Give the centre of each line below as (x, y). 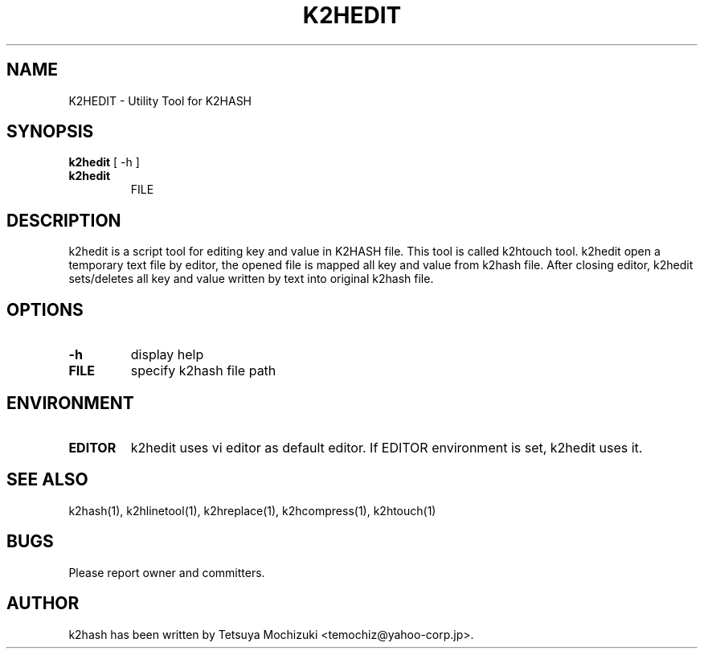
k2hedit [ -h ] (104, 162)
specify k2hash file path (203, 371)
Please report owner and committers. (167, 572)
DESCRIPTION (64, 220)
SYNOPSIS (50, 132)
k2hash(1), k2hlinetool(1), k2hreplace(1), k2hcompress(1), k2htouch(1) (252, 510)
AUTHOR (43, 604)
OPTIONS (45, 309)
